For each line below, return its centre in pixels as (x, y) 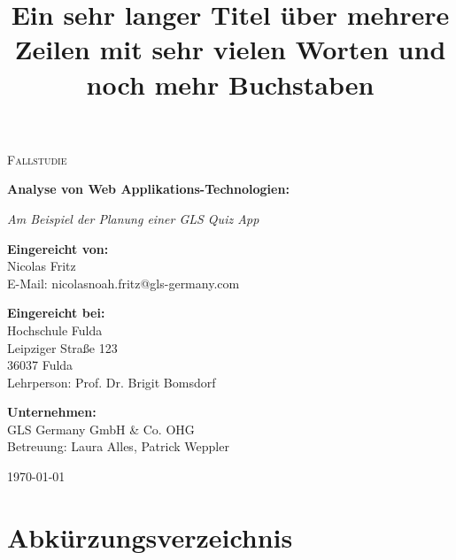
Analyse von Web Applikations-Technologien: (148, 189)
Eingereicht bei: (56, 313)
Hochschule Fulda (55, 330)
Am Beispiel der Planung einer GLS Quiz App (133, 218)
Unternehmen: (52, 412)
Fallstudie (37, 159)
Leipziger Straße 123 (62, 347)
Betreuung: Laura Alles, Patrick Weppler (118, 446)
